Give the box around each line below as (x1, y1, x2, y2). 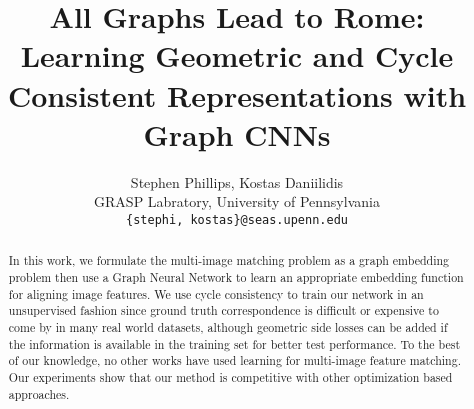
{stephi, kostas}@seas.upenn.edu (126, 212, 348, 227)
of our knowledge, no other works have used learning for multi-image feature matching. (8, 352, 461, 369)
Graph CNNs (143, 113, 331, 154)
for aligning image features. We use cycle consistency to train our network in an (8, 285, 424, 302)
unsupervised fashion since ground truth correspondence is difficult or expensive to (8, 302, 439, 319)
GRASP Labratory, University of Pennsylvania (94, 191, 380, 212)
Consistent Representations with (7, 74, 467, 115)
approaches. (8, 385, 70, 402)
